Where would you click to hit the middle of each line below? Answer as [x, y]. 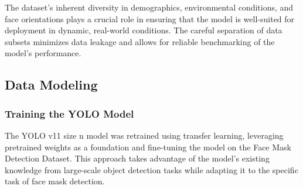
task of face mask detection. [55, 181]
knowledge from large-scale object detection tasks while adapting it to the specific [151, 169]
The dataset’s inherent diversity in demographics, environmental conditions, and [149, 7]
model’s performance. [43, 53]
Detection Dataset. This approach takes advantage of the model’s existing [137, 158]
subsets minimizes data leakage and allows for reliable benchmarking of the [140, 41]
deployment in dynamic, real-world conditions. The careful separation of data [144, 30]
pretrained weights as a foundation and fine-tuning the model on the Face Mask [148, 147]
